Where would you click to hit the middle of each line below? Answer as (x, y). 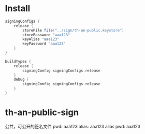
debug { (21, 80)
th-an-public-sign (42, 112)
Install (18, 8)
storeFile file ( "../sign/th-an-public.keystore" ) (73, 30)
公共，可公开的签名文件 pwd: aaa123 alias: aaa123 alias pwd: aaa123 (73, 126)
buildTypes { (18, 61)
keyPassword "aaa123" (44, 44)
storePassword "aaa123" (46, 35)
